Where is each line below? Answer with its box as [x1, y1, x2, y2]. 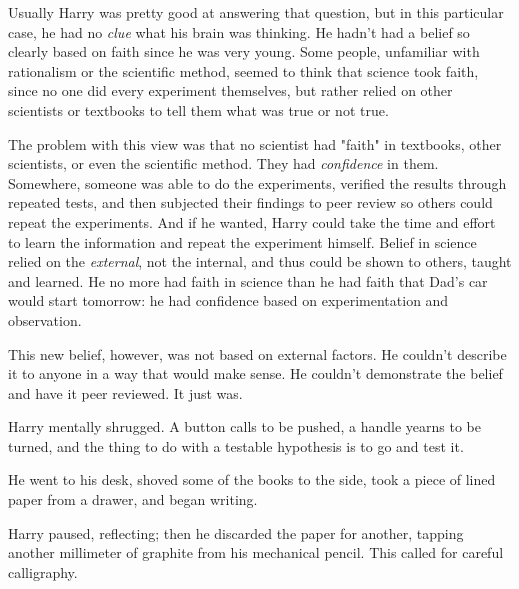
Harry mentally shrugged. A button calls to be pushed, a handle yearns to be [8, 416, 481, 437]
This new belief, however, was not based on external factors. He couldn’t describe [8, 343, 507, 364]
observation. [8, 309, 82, 330]
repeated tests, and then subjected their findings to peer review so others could [8, 192, 493, 213]
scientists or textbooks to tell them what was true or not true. [8, 99, 389, 120]
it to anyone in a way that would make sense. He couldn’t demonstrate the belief [8, 363, 503, 384]
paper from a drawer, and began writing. [8, 489, 258, 510]
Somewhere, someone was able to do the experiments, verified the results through [8, 172, 507, 193]
